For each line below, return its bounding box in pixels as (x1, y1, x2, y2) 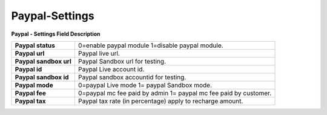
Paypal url (15, 49, 45, 57)
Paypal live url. (78, 49, 121, 57)
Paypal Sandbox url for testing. (78, 57, 167, 65)
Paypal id (15, 65, 42, 73)
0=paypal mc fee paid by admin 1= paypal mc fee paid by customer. (78, 88, 272, 97)
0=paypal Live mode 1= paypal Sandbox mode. (78, 80, 212, 89)
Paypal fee (15, 88, 47, 97)
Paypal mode (15, 80, 54, 89)
